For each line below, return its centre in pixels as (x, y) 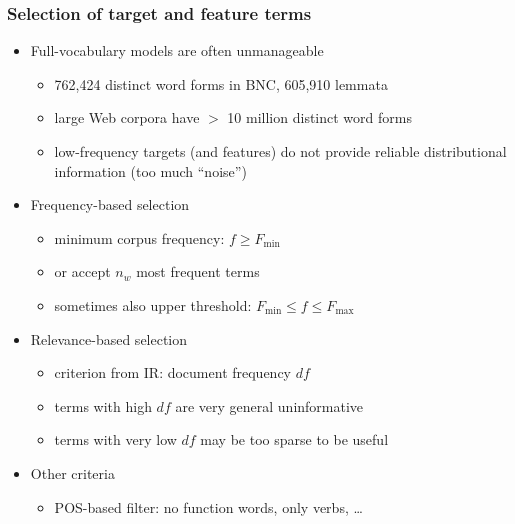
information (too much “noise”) (150, 170)
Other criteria (72, 472)
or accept (82, 271)
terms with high (103, 405)
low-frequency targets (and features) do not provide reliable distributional (280, 151)
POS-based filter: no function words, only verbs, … (208, 506)
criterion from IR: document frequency (173, 372)
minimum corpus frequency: (139, 237)
